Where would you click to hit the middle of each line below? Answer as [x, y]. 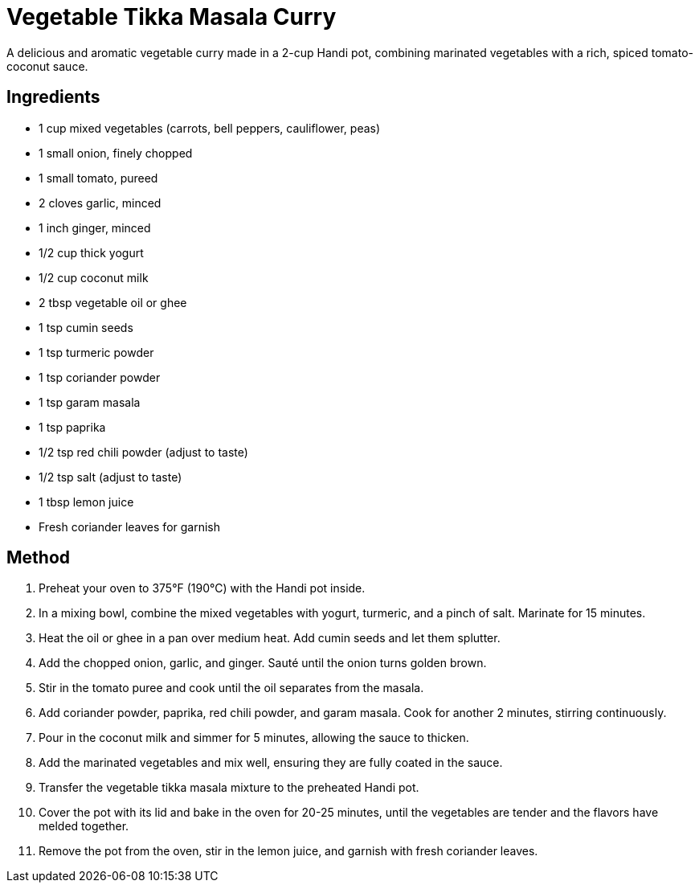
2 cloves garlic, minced [100, 203]
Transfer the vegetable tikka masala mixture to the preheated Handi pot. [229, 788]
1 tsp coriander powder [100, 377]
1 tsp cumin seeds [86, 327]
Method [39, 558]
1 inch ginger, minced [95, 227]
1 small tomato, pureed [98, 178]
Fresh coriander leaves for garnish [129, 526]
